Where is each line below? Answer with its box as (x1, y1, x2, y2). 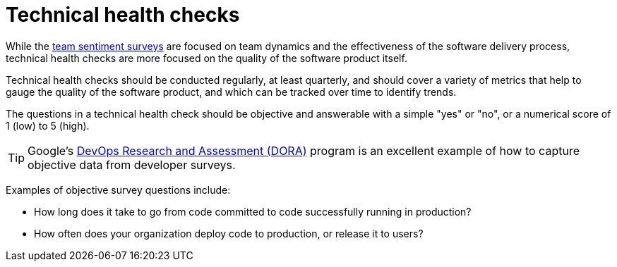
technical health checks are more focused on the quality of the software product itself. (6, 51, 407, 64)
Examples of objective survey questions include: (6, 183, 231, 196)
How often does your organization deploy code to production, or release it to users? (34, 227, 424, 240)
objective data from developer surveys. (28, 157, 236, 172)
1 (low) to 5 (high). (6, 119, 90, 132)
